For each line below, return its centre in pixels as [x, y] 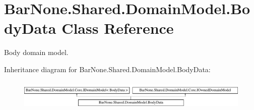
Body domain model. [36, 52]
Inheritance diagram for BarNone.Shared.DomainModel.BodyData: [107, 69]
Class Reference [118, 28]
